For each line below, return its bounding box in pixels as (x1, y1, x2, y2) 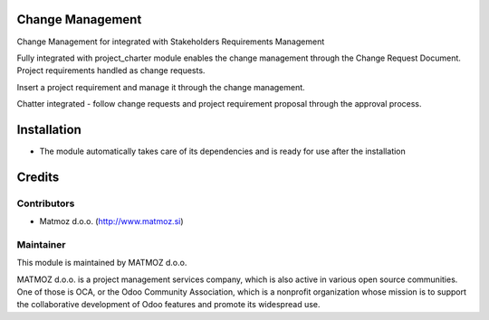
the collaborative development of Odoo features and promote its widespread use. (16, 299, 321, 310)
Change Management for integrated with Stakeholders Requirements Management (16, 36, 325, 47)
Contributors (16, 197, 75, 210)
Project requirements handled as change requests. (16, 65, 206, 76)
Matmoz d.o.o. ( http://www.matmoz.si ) (39, 216, 185, 227)
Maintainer (16, 238, 66, 250)
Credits (16, 169, 60, 184)
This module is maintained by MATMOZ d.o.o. (16, 258, 187, 268)
